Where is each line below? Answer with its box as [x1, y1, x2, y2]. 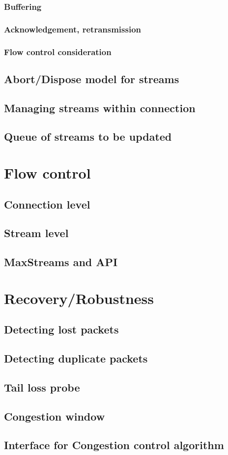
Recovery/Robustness [4, 288, 154, 308]
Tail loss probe [4, 379, 80, 394]
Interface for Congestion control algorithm [4, 437, 224, 453]
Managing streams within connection [4, 100, 196, 115]
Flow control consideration [4, 45, 112, 58]
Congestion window [4, 408, 105, 424]
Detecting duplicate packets [4, 351, 148, 366]
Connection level [4, 196, 90, 212]
